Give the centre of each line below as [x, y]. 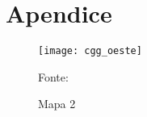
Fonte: [53, 76]
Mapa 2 [57, 104]
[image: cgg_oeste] [90, 51]
